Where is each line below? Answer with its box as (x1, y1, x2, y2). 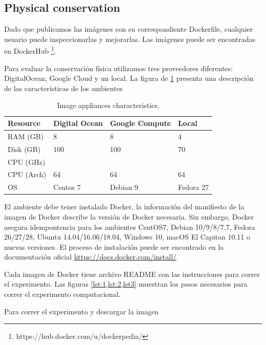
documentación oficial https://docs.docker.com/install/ (4, 251, 177, 262)
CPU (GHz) (8, 156, 46, 167)
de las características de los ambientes (4, 82, 123, 93)
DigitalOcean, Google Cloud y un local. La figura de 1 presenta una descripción (4, 73, 254, 83)
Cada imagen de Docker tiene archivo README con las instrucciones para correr (4, 268, 260, 279)
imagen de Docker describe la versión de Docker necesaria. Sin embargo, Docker (4, 211, 254, 222)
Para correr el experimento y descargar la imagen (4, 306, 159, 316)
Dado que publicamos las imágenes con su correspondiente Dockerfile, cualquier (4, 24, 253, 34)
